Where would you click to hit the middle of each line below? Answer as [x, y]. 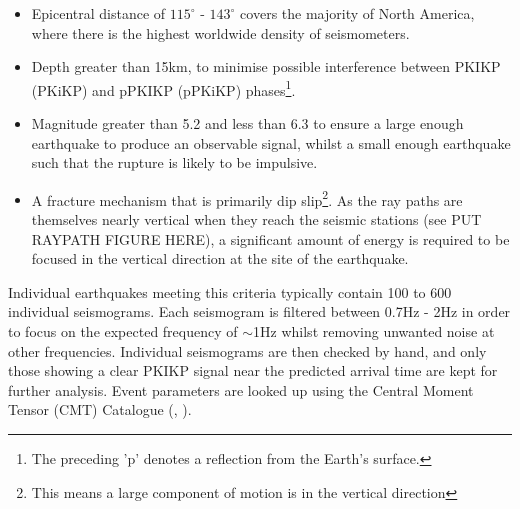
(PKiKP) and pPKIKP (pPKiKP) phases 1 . [163, 88]
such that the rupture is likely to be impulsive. [174, 162]
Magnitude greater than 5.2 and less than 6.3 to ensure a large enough [247, 123]
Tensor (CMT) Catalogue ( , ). [100, 409]
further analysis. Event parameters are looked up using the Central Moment [241, 389]
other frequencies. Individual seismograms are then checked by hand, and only [247, 350]
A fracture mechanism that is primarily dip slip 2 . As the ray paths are [247, 198]
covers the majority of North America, [357, 13]
